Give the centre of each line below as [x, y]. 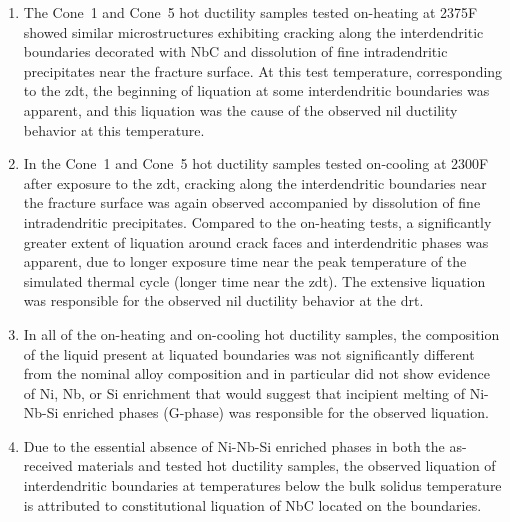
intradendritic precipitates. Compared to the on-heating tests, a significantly [257, 221]
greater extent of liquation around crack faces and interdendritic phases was [256, 241]
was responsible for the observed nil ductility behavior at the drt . [223, 300]
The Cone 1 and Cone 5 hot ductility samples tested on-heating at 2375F [250, 12]
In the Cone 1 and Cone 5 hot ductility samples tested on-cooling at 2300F [256, 163]
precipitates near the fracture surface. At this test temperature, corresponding [263, 70]
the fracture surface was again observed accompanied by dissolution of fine [252, 202]
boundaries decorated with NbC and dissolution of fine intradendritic [235, 51]
